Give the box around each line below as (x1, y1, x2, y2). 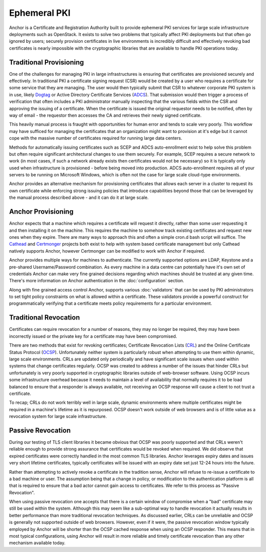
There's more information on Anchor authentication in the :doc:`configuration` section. (9, 278, 184, 284)
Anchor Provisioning (9, 207, 74, 216)
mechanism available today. (9, 540, 66, 546)
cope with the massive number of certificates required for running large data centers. (9, 135, 182, 141)
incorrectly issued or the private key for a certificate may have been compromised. (9, 333, 177, 339)
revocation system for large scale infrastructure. (9, 414, 107, 420)
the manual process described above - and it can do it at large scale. (9, 195, 149, 200)
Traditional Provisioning (9, 58, 84, 66)
